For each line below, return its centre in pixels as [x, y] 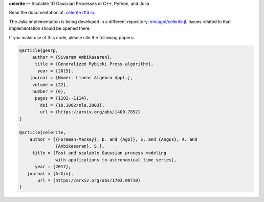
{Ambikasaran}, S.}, [80, 146]
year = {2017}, [53, 167]
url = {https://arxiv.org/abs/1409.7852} [90, 112]
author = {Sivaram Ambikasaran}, [72, 57]
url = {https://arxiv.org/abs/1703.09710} [89, 180]
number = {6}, [49, 91]
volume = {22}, [50, 85]
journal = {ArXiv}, [50, 173]
